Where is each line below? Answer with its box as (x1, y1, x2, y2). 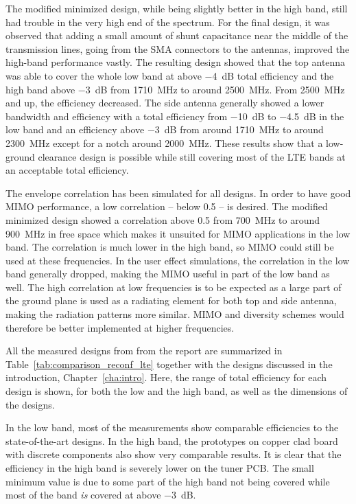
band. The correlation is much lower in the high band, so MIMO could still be (5, 240, 334, 254)
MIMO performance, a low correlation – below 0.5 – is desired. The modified (5, 199, 328, 214)
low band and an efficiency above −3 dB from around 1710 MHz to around (5, 122, 324, 137)
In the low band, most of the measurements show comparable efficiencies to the (5, 420, 339, 435)
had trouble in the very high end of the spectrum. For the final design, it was (5, 14, 330, 29)
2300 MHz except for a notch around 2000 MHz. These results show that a (5, 135, 323, 150)
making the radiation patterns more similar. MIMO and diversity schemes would (5, 307, 344, 321)
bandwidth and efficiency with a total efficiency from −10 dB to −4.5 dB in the (5, 108, 344, 123)
